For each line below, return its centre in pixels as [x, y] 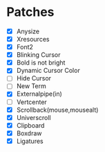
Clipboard [30, 125]
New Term [31, 86]
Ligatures [30, 141]
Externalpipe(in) [39, 94]
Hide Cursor [34, 78]
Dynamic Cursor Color [48, 71]
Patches [30, 12]
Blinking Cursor [38, 55]
